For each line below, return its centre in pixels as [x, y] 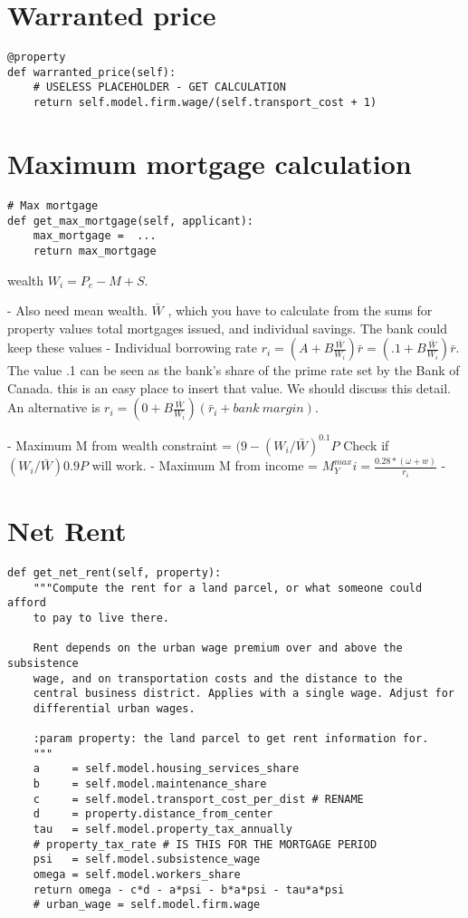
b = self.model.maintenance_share [150, 784]
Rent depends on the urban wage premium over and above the [218, 648]
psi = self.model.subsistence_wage [147, 860]
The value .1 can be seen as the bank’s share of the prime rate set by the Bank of [234, 370]
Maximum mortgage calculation [210, 163]
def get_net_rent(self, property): [115, 572]
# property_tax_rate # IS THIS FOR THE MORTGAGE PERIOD [205, 844]
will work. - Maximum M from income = [205, 465]
